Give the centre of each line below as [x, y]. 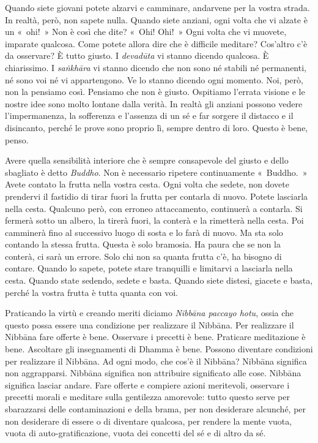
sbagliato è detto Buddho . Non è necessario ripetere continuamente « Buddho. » [156, 172]
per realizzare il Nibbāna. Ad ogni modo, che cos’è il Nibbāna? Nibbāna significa [156, 361]
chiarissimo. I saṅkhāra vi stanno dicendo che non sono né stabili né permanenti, [156, 67]
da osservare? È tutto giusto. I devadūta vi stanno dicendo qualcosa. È [137, 55]
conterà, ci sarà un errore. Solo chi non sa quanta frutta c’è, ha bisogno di [143, 256]
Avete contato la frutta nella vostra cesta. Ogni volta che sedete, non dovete [147, 184]
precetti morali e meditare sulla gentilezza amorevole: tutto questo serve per [147, 397]
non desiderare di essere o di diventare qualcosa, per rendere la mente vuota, [149, 421]
